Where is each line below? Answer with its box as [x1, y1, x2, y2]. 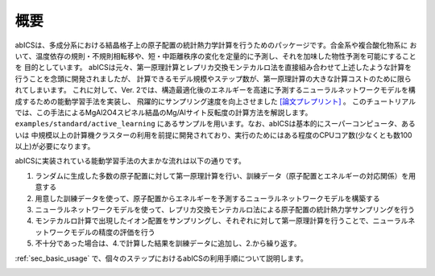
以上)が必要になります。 [14, 142, 95, 151]
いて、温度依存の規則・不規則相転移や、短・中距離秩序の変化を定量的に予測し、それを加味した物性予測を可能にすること [14, 51, 416, 60]
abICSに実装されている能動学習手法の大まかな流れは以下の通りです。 [14, 156, 246, 166]
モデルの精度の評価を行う [69, 227, 155, 237]
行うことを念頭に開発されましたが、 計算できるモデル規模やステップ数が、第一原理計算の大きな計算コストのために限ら [14, 73, 412, 84]
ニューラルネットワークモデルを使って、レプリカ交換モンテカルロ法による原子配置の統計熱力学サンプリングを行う [35, 205, 415, 215]
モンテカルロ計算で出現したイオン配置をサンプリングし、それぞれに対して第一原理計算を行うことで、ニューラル [35, 216, 408, 225]
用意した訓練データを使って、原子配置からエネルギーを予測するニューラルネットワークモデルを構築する [35, 193, 380, 203]
